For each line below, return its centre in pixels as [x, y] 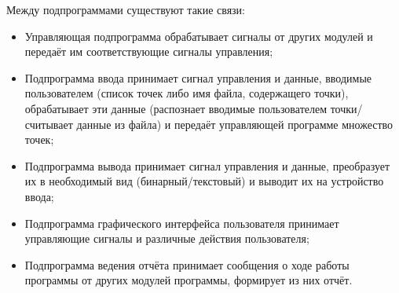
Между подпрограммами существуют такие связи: [126, 9]
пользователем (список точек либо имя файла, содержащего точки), [187, 93]
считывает [49, 124]
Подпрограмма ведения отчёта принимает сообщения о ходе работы [187, 264]
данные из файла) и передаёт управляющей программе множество [235, 124]
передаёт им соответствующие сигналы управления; [149, 51]
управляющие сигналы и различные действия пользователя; [167, 238]
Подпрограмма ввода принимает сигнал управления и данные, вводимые [198, 77]
